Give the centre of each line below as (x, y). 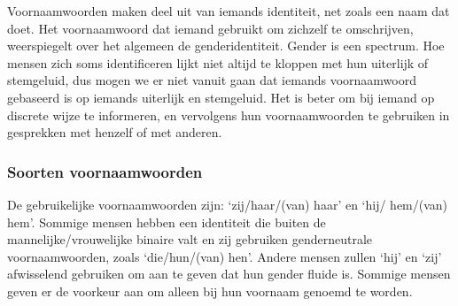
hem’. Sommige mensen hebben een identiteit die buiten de (167, 222)
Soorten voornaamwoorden (105, 171)
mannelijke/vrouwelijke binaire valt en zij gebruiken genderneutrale (190, 239)
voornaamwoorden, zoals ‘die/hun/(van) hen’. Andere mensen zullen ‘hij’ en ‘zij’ (225, 256)
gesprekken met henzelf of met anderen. (115, 132)
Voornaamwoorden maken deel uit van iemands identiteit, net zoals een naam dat (229, 11)
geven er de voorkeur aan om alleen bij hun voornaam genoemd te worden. (210, 291)
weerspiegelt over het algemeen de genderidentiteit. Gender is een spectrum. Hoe (226, 46)
